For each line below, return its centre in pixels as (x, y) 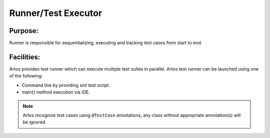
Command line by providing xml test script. (66, 85)
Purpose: (24, 31)
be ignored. (35, 122)
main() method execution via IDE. (56, 92)
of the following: (26, 76)
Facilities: (25, 57)
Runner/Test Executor (56, 13)
